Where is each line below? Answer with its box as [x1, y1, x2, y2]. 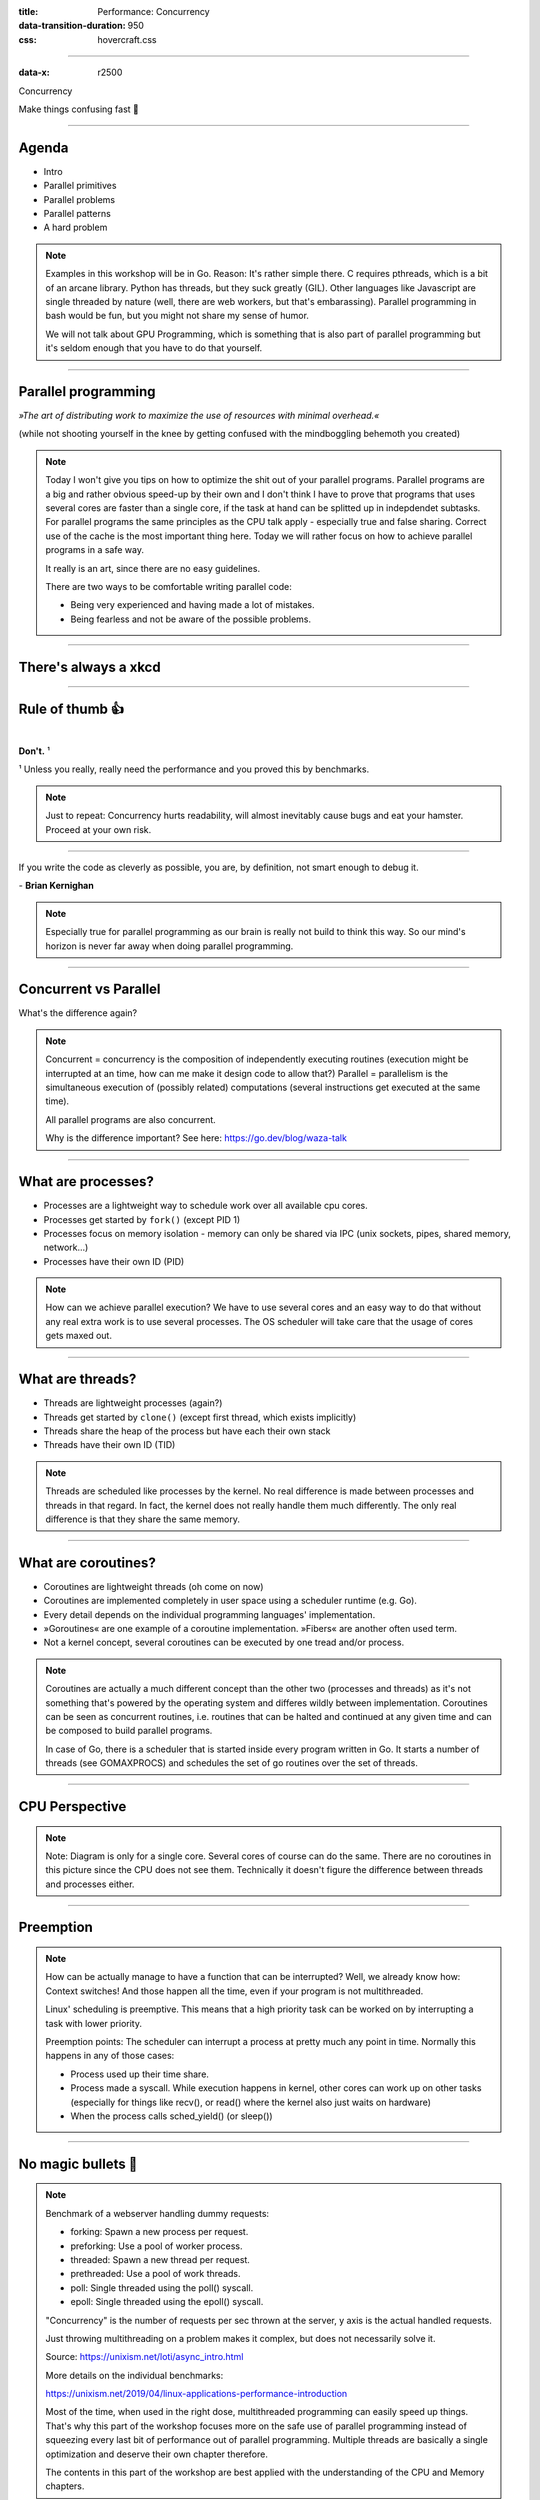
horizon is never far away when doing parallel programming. [45, 940, 294, 952]
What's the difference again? [18, 1007, 138, 1019]
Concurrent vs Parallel [18, 981, 161, 998]
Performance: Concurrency [97, 6, 210, 17]
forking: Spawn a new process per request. [70, 2226, 249, 2238]
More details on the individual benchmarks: [45, 2369, 224, 2381]
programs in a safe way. [45, 544, 145, 556]
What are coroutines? [18, 1554, 157, 1571]
